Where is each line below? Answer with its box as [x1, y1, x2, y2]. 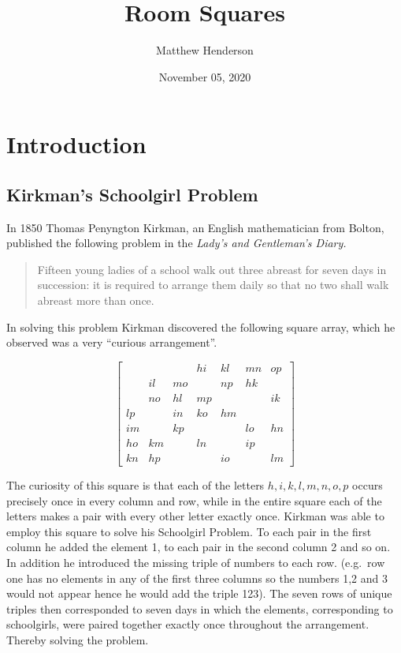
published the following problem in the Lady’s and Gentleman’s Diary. [6, 235, 347, 251]
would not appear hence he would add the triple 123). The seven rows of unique [6, 585, 392, 602]
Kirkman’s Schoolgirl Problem [6, 182, 258, 206]
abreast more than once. [37, 292, 154, 309]
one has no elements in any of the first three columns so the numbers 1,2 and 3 [6, 569, 388, 586]
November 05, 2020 [158, 68, 251, 84]
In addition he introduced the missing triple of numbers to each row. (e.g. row [6, 554, 385, 571]
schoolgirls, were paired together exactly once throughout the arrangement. [6, 616, 369, 632]
